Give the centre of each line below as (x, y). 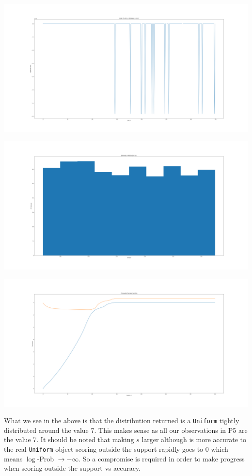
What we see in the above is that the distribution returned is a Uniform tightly (122, 420)
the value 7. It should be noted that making (69, 439)
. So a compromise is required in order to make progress (162, 458)
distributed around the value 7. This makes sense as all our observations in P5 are (126, 430)
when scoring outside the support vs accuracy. (72, 468)
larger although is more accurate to (194, 439)
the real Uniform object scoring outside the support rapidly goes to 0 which (116, 449)
